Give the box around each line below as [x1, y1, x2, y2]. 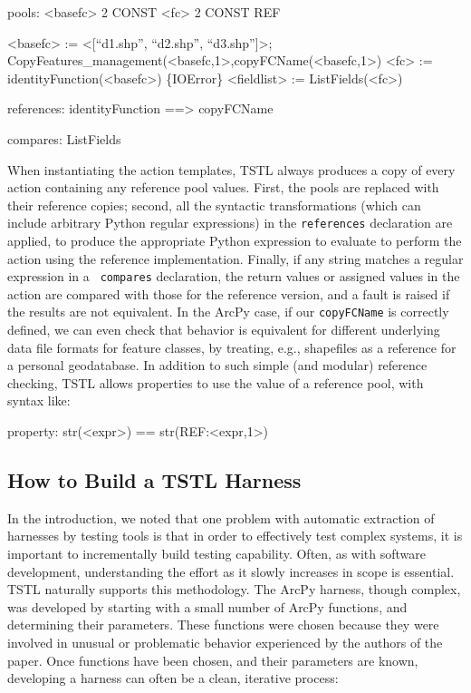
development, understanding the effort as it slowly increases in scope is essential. [7, 561, 455, 581]
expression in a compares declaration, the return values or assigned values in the [7, 267, 460, 286]
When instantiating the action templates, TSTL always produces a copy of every [7, 160, 456, 179]
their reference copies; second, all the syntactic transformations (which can [7, 195, 421, 214]
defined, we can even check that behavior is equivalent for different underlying [7, 320, 440, 339]
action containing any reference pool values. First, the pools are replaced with [7, 178, 439, 197]
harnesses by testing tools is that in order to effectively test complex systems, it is [7, 526, 463, 545]
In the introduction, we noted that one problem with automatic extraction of [7, 508, 435, 527]
